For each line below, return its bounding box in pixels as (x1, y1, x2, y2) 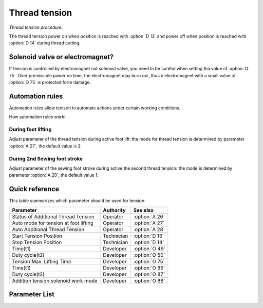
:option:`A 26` (133, 213, 165, 220)
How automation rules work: (9, 114, 66, 120)
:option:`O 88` (133, 277, 166, 284)
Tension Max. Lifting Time (12, 258, 72, 265)
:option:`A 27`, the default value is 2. (9, 143, 82, 149)
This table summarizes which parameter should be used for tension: (9, 198, 146, 204)
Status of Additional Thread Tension (12, 213, 94, 220)
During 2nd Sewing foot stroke (9, 155, 83, 162)
